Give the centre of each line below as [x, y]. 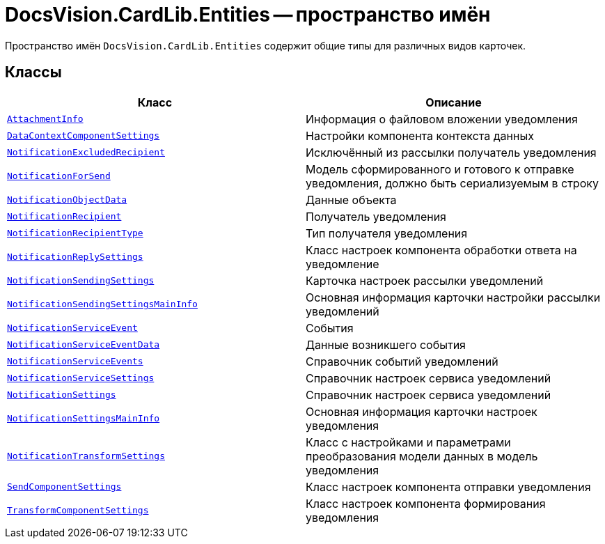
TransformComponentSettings [78, 511]
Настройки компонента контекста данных [420, 135]
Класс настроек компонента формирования [426, 503]
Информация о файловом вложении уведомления [442, 119]
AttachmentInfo [45, 119]
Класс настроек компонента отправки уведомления [448, 487]
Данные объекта [351, 200]
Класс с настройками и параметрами [408, 442]
